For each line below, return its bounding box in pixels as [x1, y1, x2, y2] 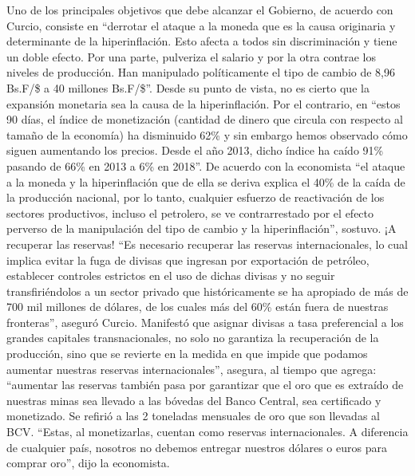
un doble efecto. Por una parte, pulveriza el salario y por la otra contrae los [6, 48, 377, 65]
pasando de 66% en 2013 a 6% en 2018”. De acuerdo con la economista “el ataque [6, 157, 405, 174]
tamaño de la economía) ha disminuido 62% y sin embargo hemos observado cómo [6, 126, 408, 143]
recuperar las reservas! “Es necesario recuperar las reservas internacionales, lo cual [6, 235, 408, 252]
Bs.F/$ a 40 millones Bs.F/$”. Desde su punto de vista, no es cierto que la [6, 79, 370, 96]
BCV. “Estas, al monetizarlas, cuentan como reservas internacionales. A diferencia [6, 423, 409, 440]
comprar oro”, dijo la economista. [6, 454, 170, 471]
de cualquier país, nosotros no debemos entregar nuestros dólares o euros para [6, 439, 387, 455]
